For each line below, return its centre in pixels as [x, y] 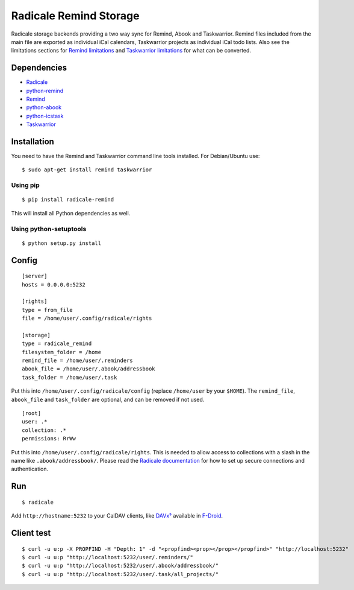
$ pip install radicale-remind [68, 200]
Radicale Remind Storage [75, 16]
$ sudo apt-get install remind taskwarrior [87, 170]
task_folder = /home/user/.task [70, 377]
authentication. [30, 469]
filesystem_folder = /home [62, 352]
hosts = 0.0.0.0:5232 [54, 284]
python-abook [44, 107]
